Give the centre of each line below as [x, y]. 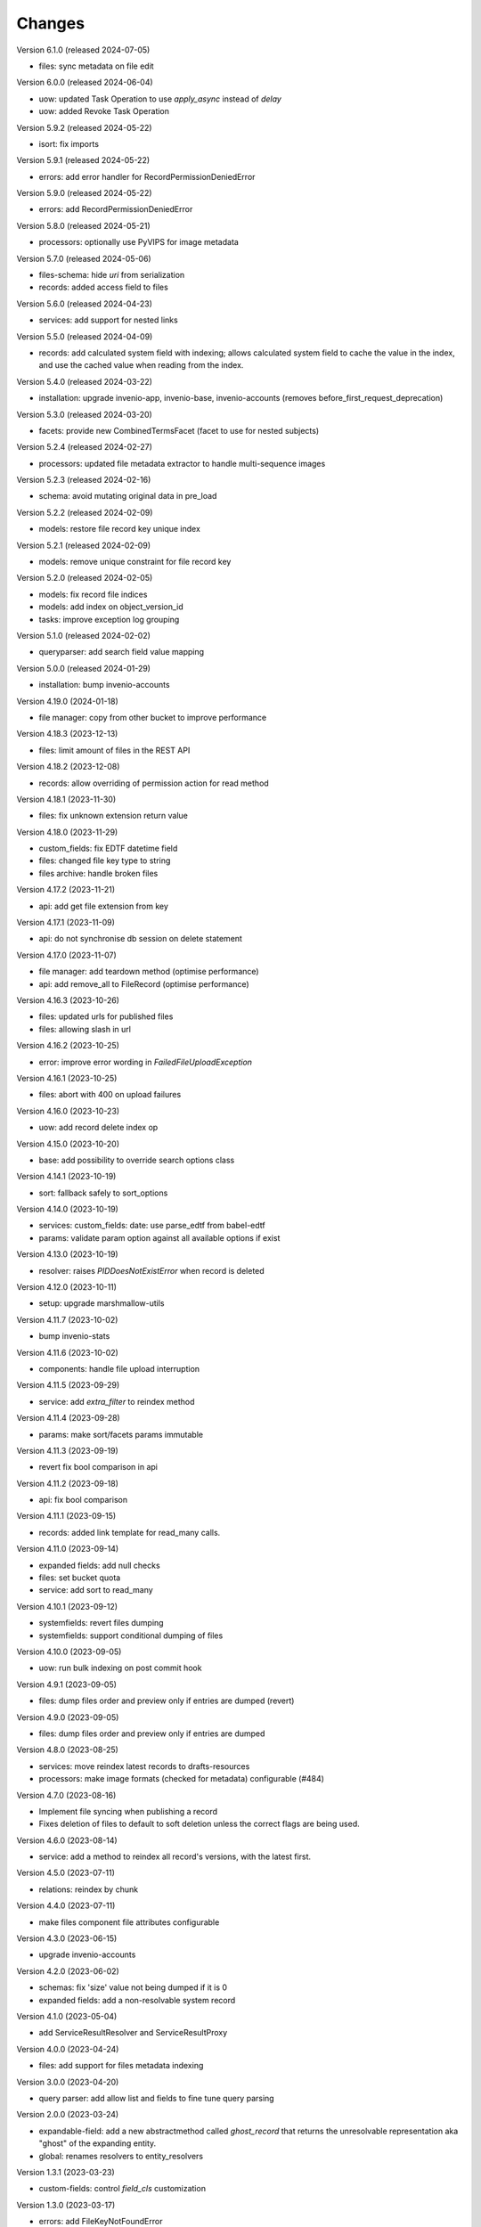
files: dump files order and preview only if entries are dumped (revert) [167, 1701]
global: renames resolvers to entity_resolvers [121, 2156]
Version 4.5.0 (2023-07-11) [66, 1873]
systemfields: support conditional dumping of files [131, 1636]
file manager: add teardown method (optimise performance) [149, 972]
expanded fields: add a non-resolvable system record [137, 2000]
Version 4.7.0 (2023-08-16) [66, 1795]
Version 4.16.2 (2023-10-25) [68, 1046]
